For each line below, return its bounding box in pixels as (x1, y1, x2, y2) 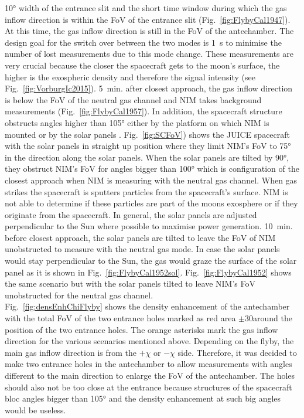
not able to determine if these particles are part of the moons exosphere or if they (5, 197, 298, 209)
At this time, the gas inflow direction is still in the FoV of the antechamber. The (5, 25, 294, 37)
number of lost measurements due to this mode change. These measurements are (5, 47, 293, 60)
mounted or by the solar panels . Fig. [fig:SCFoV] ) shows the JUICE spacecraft (5, 128, 291, 140)
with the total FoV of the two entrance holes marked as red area (5, 312, 236, 324)
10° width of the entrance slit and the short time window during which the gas (5, 2, 287, 13)
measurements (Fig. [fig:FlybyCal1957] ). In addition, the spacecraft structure (5, 105, 282, 117)
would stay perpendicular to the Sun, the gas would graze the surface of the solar (5, 254, 297, 267)
